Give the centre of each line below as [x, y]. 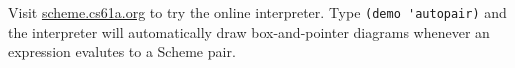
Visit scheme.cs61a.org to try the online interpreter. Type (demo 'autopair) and [257, 12]
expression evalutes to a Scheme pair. [122, 51]
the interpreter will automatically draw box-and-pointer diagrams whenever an [249, 31]
